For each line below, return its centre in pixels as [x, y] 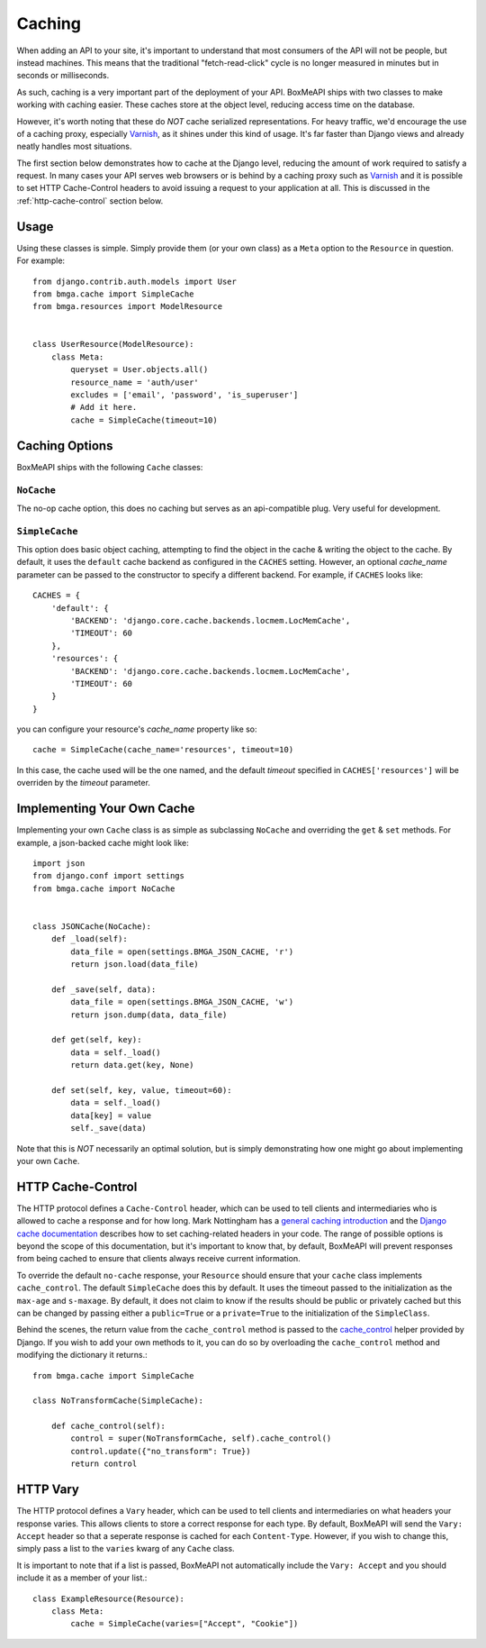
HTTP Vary [48, 1490]
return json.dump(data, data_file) [149, 1015]
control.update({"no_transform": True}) [161, 1451]
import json [59, 863]
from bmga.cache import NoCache [104, 888]
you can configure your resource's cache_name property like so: [137, 729]
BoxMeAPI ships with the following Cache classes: [110, 467]
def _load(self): [89, 939]
